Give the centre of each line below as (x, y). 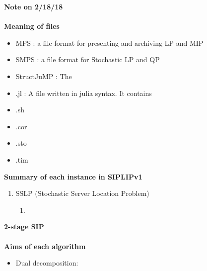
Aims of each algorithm (45, 246)
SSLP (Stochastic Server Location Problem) (82, 193)
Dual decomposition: (47, 263)
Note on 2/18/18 (34, 6)
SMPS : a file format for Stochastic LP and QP (88, 59)
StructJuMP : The (44, 76)
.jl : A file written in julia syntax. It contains (84, 93)
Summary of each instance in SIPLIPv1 (73, 176)
